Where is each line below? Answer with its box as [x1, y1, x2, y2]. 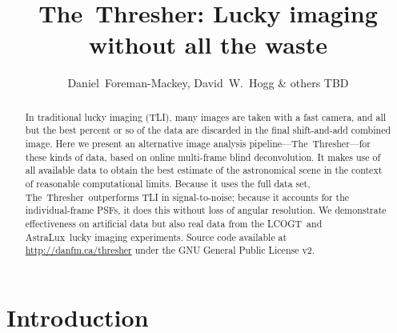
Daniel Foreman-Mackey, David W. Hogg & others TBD [67, 74, 349, 91]
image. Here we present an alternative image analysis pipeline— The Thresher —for [25, 137, 371, 150]
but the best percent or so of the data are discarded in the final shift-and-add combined [25, 123, 391, 137]
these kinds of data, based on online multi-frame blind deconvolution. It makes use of [25, 150, 381, 163]
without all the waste [89, 28, 327, 61]
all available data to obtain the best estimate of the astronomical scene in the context [25, 163, 383, 177]
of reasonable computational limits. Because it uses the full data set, [25, 176, 311, 190]
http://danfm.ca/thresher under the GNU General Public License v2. [25, 243, 315, 257]
